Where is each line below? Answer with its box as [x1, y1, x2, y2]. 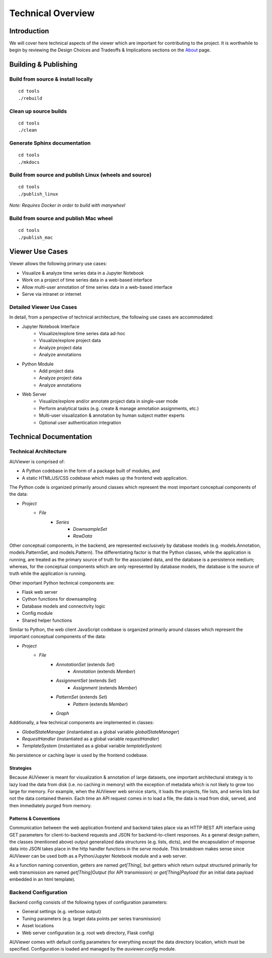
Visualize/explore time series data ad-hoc [39, 330, 125, 336]
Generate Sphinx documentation [9, 139, 91, 146]
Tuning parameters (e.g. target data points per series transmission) [22, 915, 161, 922]
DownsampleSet [73, 526, 107, 532]
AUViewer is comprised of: [9, 459, 65, 465]
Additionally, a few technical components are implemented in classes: [9, 720, 154, 726]
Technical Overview [9, 8, 95, 19]
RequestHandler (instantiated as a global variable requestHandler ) [22, 736, 160, 742]
